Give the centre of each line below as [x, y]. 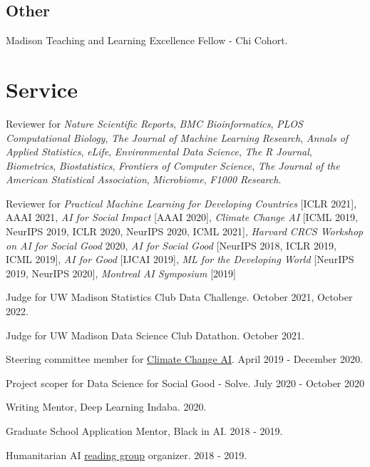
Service [42, 89]
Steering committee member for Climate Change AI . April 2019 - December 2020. [184, 359]
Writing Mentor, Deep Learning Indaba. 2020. [106, 407]
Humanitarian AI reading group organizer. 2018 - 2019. [127, 455]
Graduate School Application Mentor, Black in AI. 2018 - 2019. [144, 431]
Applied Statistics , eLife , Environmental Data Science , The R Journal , [159, 152]
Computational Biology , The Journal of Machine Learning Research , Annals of [177, 137]
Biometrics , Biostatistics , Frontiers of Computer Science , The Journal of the [173, 165]
